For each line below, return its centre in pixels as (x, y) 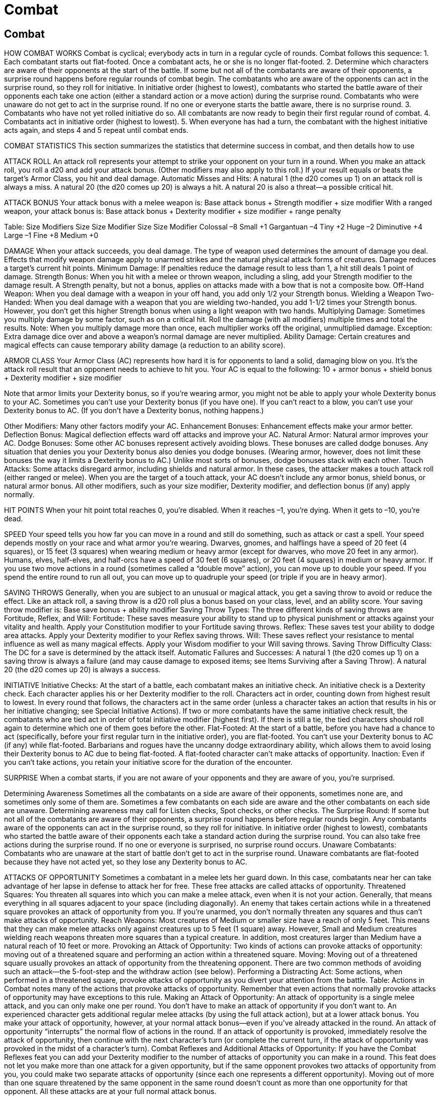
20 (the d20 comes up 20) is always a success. (82, 670)
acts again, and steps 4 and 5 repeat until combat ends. (96, 130)
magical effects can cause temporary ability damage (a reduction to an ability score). (145, 345)
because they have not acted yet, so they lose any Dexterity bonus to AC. (126, 862)
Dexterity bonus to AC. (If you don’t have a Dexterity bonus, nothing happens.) (134, 411)
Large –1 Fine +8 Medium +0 (51, 236)
